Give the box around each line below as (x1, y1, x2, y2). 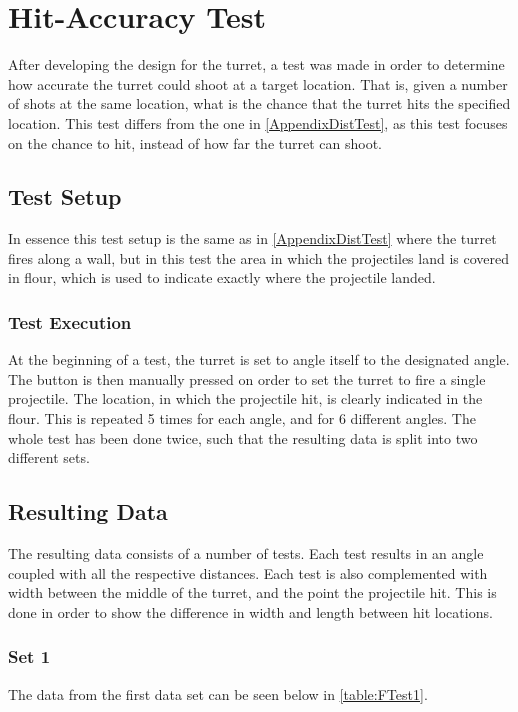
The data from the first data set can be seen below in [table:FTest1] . (8, 683, 428, 704)
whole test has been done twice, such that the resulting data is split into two (8, 427, 478, 448)
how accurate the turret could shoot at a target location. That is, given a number (8, 73, 508, 94)
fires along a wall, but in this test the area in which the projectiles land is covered (8, 247, 510, 268)
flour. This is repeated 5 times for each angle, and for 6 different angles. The (8, 408, 476, 429)
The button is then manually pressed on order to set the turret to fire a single (8, 368, 486, 389)
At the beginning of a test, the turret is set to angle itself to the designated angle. (8, 349, 510, 370)
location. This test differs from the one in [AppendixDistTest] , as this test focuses (8, 112, 508, 133)
